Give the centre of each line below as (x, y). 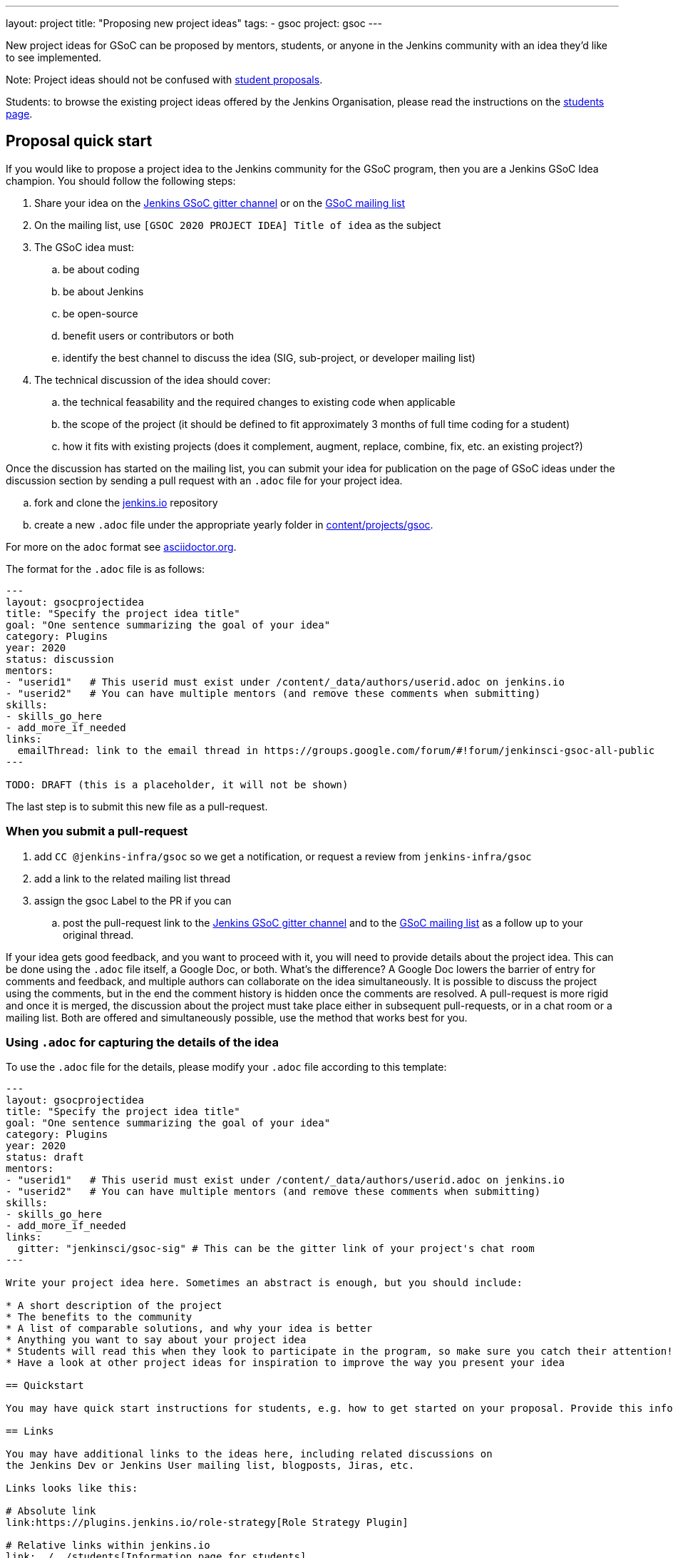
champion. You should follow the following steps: (121, 180)
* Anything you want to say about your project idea (156, 1340)
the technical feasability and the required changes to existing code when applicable (259, 402)
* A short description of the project (114, 1306)
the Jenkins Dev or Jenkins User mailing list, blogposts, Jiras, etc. (210, 1466)
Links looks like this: (72, 1488)
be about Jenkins (103, 291)
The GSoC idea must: (84, 247)
